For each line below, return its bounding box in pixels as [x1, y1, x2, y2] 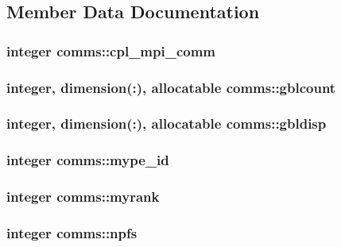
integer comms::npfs [6, 222, 138, 242]
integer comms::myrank [6, 187, 160, 206]
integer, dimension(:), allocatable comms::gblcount [6, 77, 336, 97]
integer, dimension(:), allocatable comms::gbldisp [6, 114, 327, 133]
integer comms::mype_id [6, 150, 169, 170]
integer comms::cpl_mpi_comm [6, 41, 216, 60]
